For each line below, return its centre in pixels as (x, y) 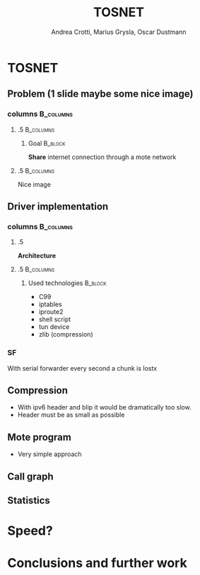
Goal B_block (47, 143)
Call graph (31, 476)
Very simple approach (50, 454)
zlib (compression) (66, 335)
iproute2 (51, 312)
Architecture (37, 256)
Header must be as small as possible (71, 415)
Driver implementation (58, 207)
